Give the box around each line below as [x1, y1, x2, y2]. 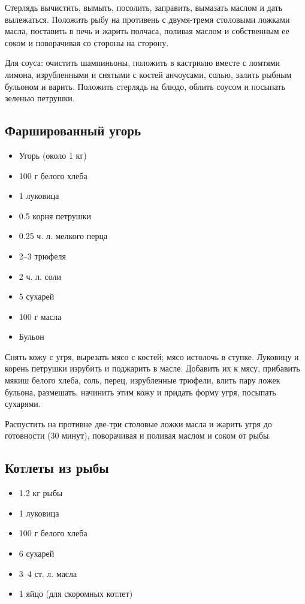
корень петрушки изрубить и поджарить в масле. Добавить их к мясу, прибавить [5, 362, 300, 375]
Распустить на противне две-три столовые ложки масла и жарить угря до [5, 417, 272, 430]
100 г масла [19, 310, 62, 322]
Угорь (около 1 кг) [19, 149, 87, 161]
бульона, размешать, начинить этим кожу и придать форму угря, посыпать [5, 385, 276, 398]
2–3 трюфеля [19, 249, 66, 262]
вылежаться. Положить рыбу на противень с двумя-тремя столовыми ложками [5, 13, 290, 25]
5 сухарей [19, 290, 55, 303]
